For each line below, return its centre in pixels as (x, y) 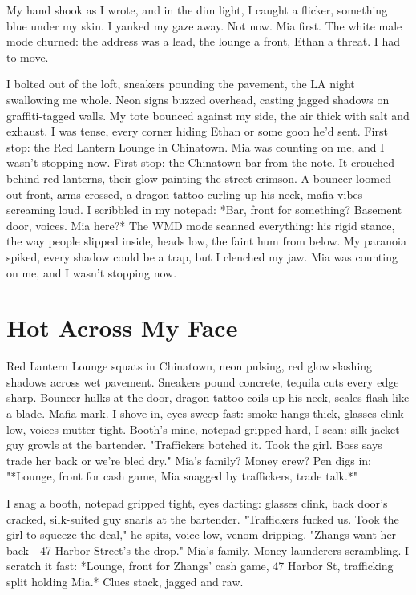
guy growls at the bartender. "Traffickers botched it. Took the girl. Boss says (194, 445)
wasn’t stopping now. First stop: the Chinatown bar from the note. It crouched (201, 162)
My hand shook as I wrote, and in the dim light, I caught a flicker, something (197, 10)
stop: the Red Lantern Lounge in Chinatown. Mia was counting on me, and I (196, 146)
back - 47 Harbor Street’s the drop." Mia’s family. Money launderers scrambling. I (208, 550)
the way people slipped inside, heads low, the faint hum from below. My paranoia (206, 241)
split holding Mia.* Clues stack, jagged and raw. (125, 581)
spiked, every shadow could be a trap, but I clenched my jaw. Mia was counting (202, 256)
